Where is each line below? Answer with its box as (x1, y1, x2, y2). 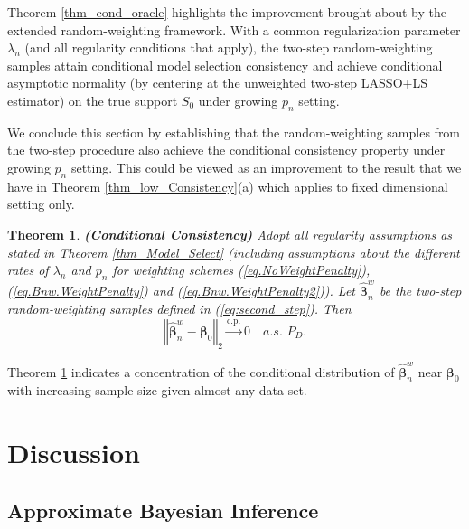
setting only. (7, 194, 75, 213)
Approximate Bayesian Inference (7, 496, 319, 524)
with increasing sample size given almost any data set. (7, 381, 307, 400)
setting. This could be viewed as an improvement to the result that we (70, 157, 462, 176)
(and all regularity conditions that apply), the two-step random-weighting (24, 38, 433, 57)
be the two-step (379, 280, 462, 299)
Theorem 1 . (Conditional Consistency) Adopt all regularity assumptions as (7, 224, 453, 243)
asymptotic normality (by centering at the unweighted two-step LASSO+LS (7, 73, 427, 92)
